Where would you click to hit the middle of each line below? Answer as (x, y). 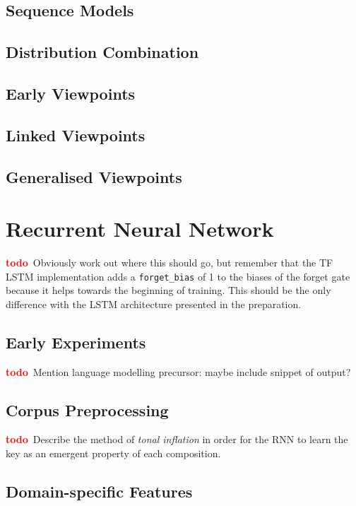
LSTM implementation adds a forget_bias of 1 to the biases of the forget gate (178, 276)
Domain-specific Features (99, 492)
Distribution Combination (102, 52)
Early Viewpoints (71, 93)
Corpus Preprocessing (87, 410)
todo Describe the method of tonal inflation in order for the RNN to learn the (177, 439)
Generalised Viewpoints (94, 176)
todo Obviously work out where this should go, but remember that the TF (170, 263)
